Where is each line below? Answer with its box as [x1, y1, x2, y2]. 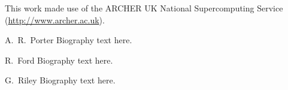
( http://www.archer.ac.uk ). [5, 13, 105, 26]
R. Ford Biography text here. [5, 53, 113, 66]
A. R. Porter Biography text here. [5, 34, 132, 46]
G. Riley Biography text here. [5, 74, 116, 86]
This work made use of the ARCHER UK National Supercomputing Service [5, 2, 283, 14]
